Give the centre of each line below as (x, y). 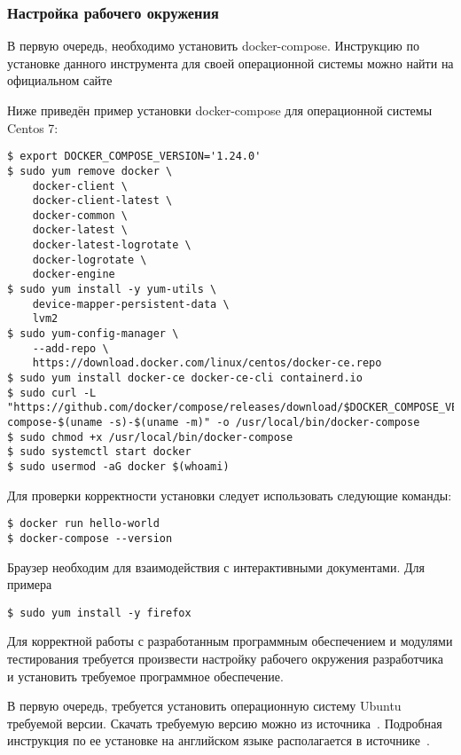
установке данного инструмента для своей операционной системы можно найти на (230, 63)
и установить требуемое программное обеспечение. (145, 676)
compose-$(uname (55, 422)
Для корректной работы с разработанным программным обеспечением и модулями (230, 641)
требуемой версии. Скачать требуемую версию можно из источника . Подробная (225, 723)
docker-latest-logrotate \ (112, 245)
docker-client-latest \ (102, 201)
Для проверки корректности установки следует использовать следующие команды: (230, 495)
